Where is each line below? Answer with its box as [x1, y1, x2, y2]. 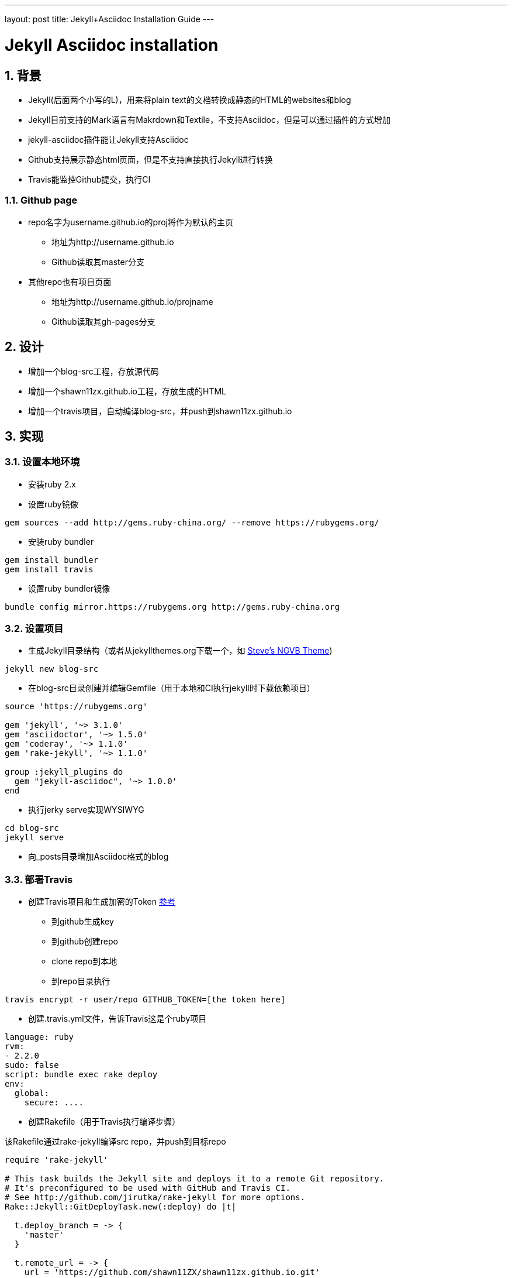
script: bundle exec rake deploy [5, 1070, 158, 1080]
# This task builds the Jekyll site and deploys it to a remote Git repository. [5, 1174, 385, 1184]
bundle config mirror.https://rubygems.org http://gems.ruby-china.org [5, 602, 340, 611]
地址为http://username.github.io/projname [51, 296, 213, 307]
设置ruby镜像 [28, 499, 78, 509]
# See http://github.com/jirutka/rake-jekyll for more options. [5, 1193, 306, 1203]
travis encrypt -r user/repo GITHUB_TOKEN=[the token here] [5, 995, 286, 1005]
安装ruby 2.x [28, 479, 76, 489]
